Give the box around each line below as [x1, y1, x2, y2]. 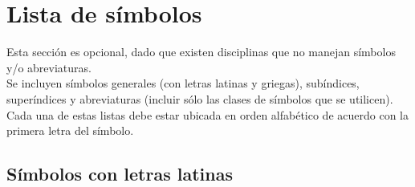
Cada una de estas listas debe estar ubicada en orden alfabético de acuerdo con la [6, 106, 409, 123]
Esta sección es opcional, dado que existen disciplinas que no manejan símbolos [6, 43, 396, 60]
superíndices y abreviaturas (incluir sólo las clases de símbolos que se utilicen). [6, 90, 393, 107]
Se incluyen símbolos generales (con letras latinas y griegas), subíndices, [6, 75, 360, 91]
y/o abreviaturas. [6, 59, 92, 75]
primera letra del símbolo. [6, 122, 134, 139]
